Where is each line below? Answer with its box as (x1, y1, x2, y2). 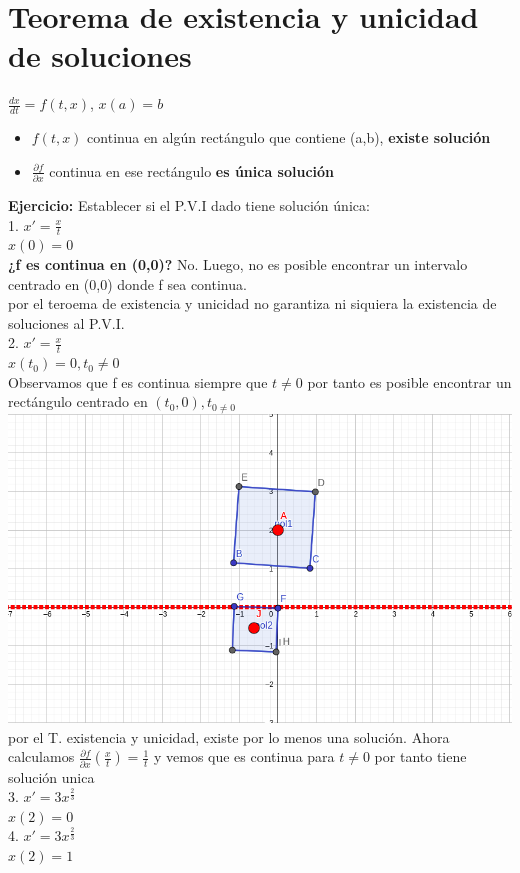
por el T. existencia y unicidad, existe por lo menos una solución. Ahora (8, 726, 450, 747)
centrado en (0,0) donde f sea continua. (8, 273, 247, 294)
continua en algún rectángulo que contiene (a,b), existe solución (87, 127, 491, 148)
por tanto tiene (374, 746, 467, 767)
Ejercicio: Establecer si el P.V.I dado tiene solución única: (8, 195, 370, 216)
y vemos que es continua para (153, 746, 335, 767)
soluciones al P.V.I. (8, 312, 125, 333)
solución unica (8, 766, 95, 787)
